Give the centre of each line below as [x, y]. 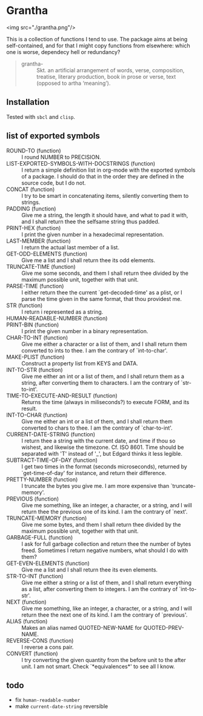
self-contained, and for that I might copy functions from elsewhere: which [98, 46]
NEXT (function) [26, 602]
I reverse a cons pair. [48, 647]
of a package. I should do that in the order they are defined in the [103, 176]
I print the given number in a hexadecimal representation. [93, 234]
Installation [28, 102]
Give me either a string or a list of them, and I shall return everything [107, 583]
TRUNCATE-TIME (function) [41, 266]
